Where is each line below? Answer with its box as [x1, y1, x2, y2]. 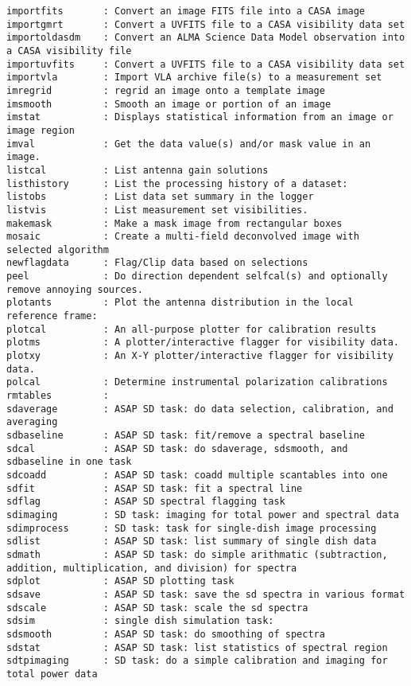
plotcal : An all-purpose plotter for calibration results [6, 323, 377, 335]
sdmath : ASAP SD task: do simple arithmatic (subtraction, [6, 548, 388, 560]
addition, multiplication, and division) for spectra [6, 562, 297, 574]
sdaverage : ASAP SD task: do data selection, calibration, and [6, 403, 394, 415]
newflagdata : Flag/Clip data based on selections [6, 257, 308, 269]
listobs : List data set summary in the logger [6, 191, 314, 203]
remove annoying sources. [6, 283, 143, 295]
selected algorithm [6, 244, 109, 255]
